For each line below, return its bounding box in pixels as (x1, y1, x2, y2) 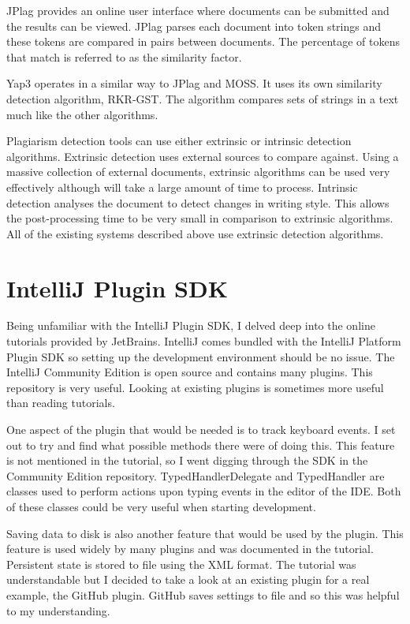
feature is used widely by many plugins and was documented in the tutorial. (6, 540, 374, 557)
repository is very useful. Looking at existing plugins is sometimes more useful (6, 379, 384, 395)
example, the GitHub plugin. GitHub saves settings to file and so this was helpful (6, 586, 400, 603)
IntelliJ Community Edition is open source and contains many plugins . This (6, 364, 373, 380)
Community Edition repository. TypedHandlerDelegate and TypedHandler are (6, 467, 385, 484)
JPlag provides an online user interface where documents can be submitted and (6, 2, 389, 18)
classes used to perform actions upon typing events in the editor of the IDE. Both (6, 483, 401, 499)
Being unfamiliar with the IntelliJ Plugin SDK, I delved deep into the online (6, 317, 375, 334)
